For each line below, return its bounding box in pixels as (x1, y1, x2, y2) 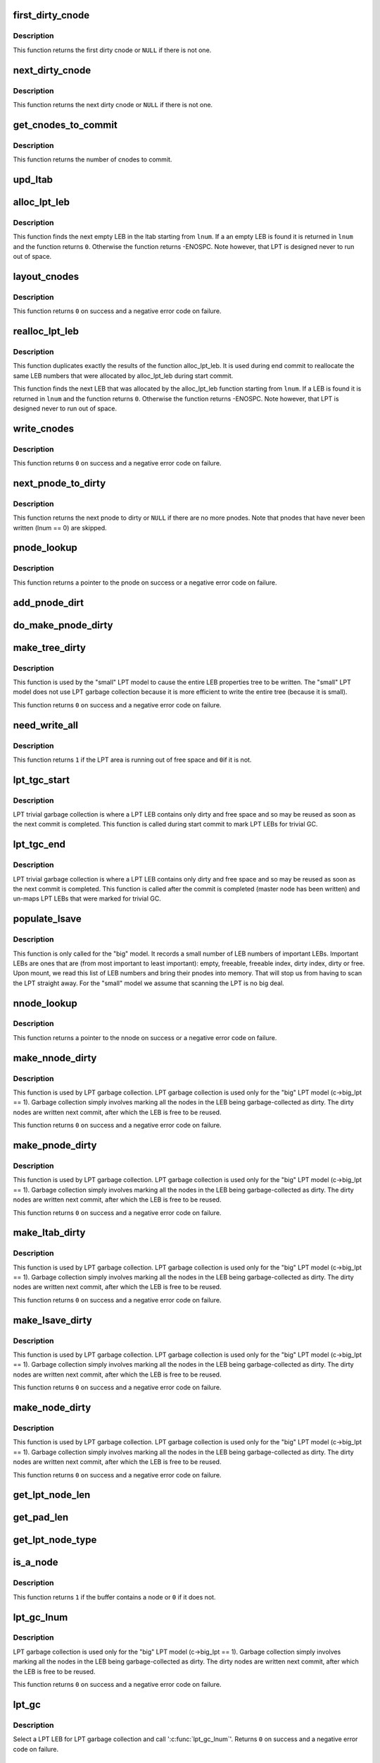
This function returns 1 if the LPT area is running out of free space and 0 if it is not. (13, 755, 252, 764)
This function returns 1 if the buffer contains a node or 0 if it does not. (13, 1592, 216, 1601)
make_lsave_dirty (13, 1314, 92, 1326)
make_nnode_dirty (13, 1051, 97, 1064)
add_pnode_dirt (13, 597, 84, 609)
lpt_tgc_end (13, 838, 66, 850)
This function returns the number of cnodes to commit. (13, 155, 172, 164)
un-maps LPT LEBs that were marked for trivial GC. (13, 894, 161, 903)
